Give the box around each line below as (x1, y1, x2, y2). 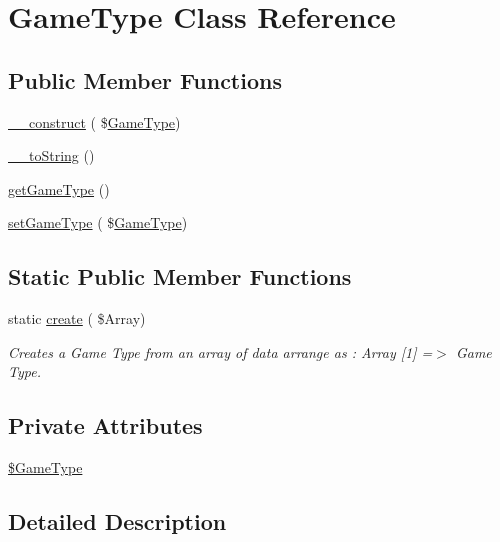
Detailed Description (8, 506, 227, 537)
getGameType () (8, 178, 110, 199)
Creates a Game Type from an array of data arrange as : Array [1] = (8, 341, 433, 362)
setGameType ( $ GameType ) (8, 212, 188, 233)
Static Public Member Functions (8, 261, 352, 292)
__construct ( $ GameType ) (8, 111, 181, 132)
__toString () (8, 145, 95, 166)
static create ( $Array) (8, 308, 146, 329)
